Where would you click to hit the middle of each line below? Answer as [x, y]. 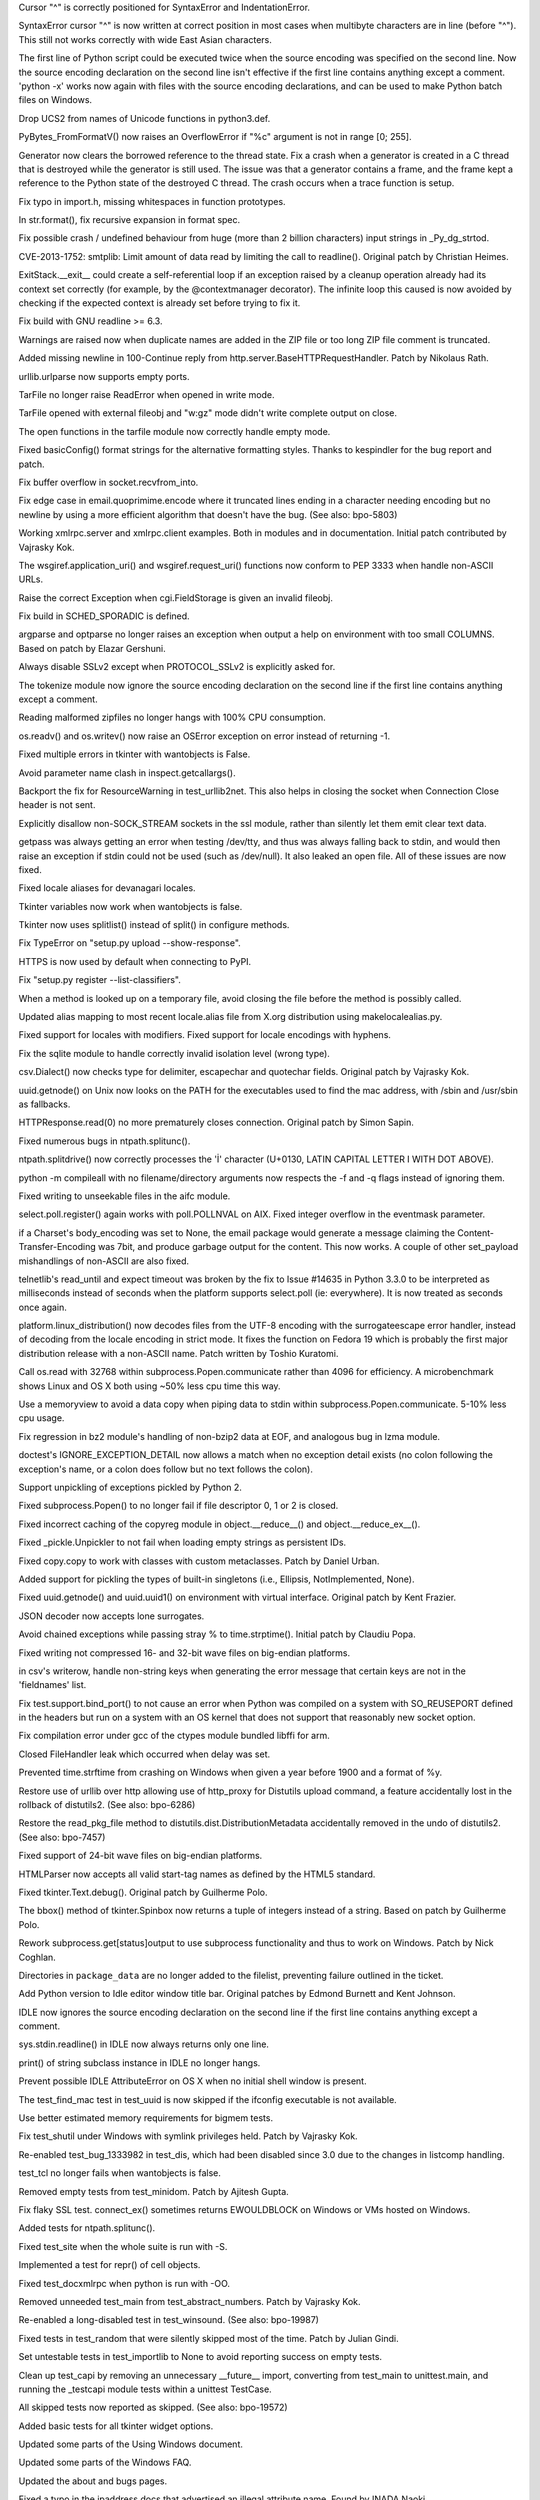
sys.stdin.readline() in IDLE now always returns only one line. [144, 2044]
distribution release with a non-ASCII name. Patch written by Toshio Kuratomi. [178, 1353]
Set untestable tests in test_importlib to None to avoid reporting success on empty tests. [200, 2357]
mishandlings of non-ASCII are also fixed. [104, 1261]
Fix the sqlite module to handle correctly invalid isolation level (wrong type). [174, 1053]
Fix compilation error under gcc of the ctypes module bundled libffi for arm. [174, 1736]
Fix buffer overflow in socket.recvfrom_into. [108, 482]
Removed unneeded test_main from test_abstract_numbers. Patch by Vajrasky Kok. [189, 2301]
